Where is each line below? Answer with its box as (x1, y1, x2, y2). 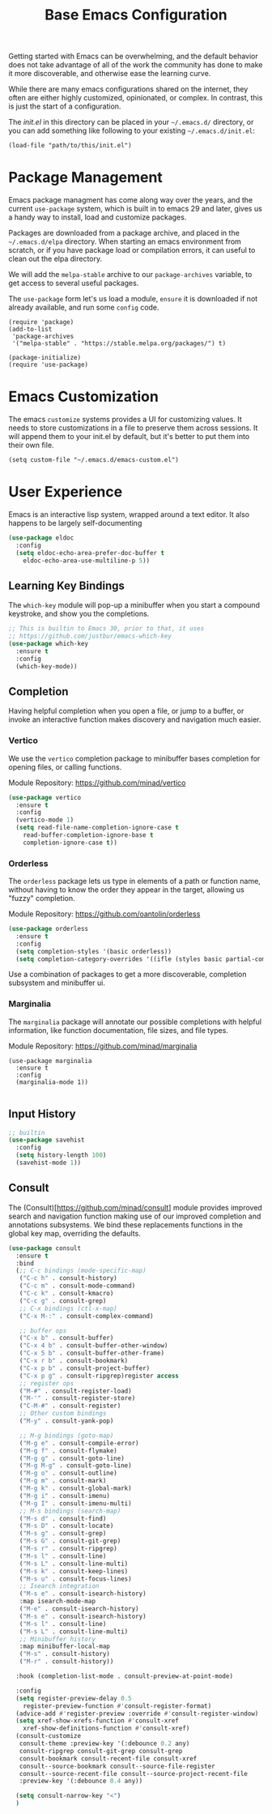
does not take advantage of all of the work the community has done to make (8, 60, 263, 70)
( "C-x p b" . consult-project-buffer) (19, 1364, 151, 1372)
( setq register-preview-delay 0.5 (15, 1694, 132, 1702)
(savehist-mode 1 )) (15, 1159, 82, 1167)
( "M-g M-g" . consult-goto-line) (19, 1462, 132, 1470)
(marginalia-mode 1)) (15, 1078, 89, 1086)
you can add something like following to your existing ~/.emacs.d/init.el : (8, 126, 255, 135)
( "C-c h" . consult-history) (19, 1274, 117, 1283)
